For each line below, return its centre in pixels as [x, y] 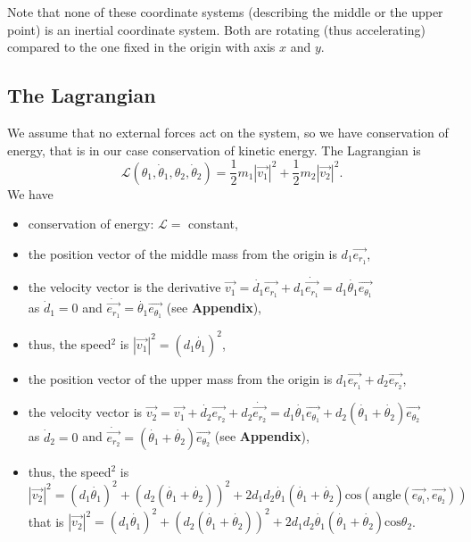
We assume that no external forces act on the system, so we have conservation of [228, 132]
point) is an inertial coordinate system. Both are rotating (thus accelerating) [216, 29]
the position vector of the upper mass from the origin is [180, 378]
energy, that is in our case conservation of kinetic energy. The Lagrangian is [214, 150]
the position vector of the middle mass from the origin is [182, 253]
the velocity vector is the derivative [124, 287]
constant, [213, 224]
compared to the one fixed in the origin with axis [141, 47]
